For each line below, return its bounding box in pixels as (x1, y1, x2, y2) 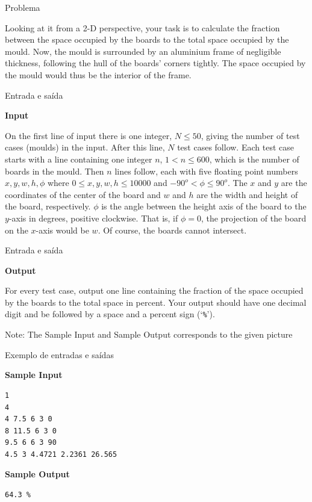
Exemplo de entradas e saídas (5, 348, 114, 361)
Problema (5, 1, 40, 13)
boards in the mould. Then (5, 164, 104, 177)
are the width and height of (196, 188, 298, 200)
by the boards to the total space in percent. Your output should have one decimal (5, 296, 307, 308)
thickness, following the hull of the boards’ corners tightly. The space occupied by (5, 57, 306, 69)
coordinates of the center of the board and (5, 188, 161, 200)
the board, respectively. (5, 200, 91, 212)
